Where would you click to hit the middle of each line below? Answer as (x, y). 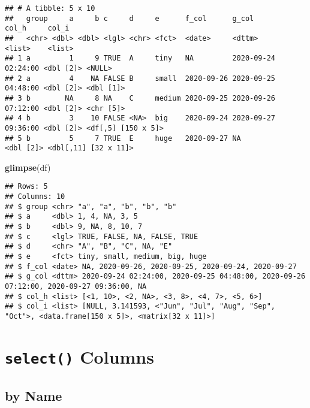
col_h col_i (37, 28)
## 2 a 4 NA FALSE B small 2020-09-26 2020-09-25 (140, 78)
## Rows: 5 (26, 187)
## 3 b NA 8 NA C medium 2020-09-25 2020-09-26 (140, 98)
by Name (34, 395)
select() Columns (79, 356)
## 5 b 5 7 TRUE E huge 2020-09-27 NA (123, 138)
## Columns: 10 (35, 197)
